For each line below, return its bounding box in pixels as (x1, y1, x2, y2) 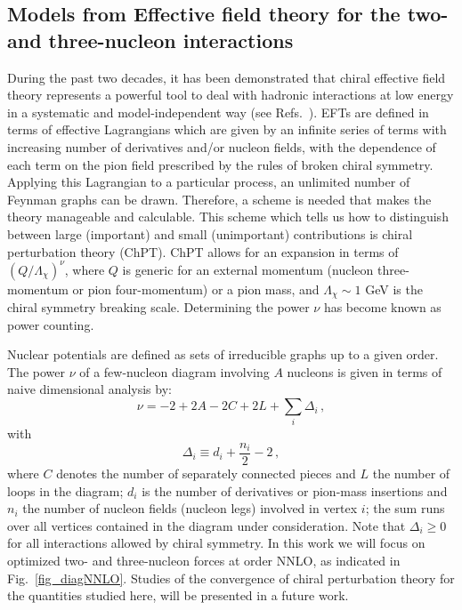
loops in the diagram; (7, 481, 124, 500)
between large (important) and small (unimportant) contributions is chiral (7, 224, 413, 243)
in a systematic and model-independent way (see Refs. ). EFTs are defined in (7, 102, 429, 121)
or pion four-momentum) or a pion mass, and (72, 279, 320, 298)
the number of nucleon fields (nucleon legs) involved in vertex (22, 499, 358, 518)
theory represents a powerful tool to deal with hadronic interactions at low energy (7, 85, 454, 104)
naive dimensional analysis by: (7, 380, 172, 398)
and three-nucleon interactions (7, 26, 294, 53)
